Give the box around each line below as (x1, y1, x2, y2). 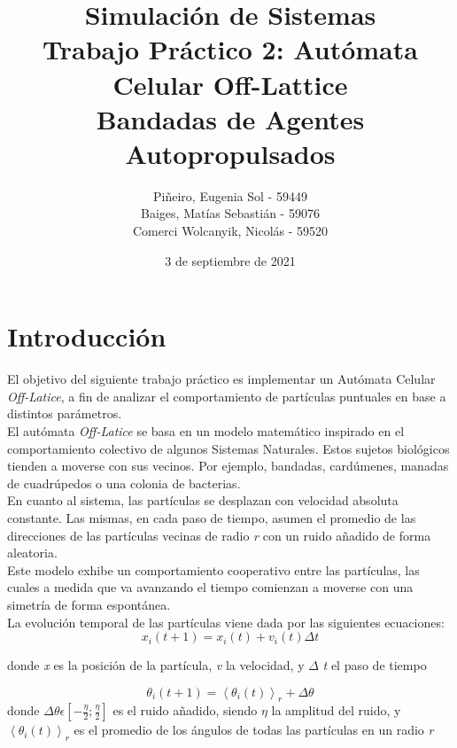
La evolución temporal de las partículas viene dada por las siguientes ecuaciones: (7, 612, 445, 631)
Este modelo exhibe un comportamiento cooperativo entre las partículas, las (7, 560, 420, 579)
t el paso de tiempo (322, 656, 427, 674)
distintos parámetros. (7, 404, 122, 423)
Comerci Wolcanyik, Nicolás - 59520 (132, 222, 329, 240)
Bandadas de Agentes (96, 100, 365, 136)
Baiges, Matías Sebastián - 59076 (141, 204, 320, 222)
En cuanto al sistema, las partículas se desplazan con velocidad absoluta (7, 491, 399, 510)
